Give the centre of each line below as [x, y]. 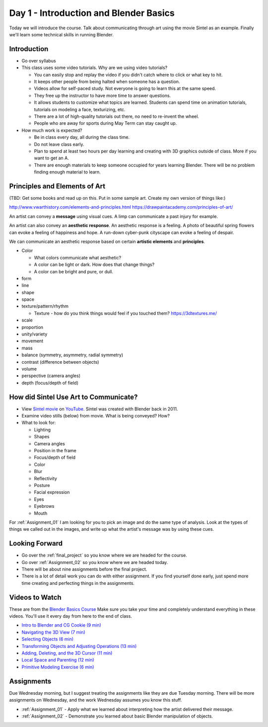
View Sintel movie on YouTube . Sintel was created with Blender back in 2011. [100, 409]
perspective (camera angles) [51, 376]
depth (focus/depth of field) [50, 383]
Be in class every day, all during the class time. [82, 137]
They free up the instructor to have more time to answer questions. [102, 95]
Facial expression [52, 492]
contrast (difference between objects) [60, 362]
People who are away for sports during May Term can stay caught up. [105, 123]
